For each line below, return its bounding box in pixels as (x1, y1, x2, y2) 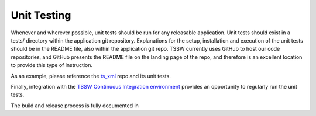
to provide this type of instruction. (11, 62, 93, 69)
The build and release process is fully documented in (11, 102, 139, 109)
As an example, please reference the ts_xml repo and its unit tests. (11, 72, 171, 79)
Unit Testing (11, 9, 71, 22)
